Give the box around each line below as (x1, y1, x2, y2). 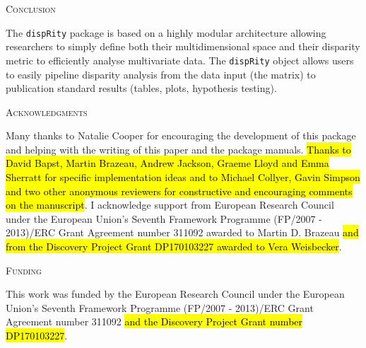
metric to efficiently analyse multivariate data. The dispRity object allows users (6, 52, 354, 67)
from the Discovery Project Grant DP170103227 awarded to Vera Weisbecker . (6, 239, 342, 254)
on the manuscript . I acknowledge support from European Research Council (6, 197, 334, 212)
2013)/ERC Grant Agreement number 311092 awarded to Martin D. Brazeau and (6, 225, 359, 240)
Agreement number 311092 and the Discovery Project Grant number (6, 314, 303, 329)
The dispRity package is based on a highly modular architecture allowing (6, 25, 326, 40)
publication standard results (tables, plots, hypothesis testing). (6, 81, 277, 95)
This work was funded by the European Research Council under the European (6, 286, 345, 301)
